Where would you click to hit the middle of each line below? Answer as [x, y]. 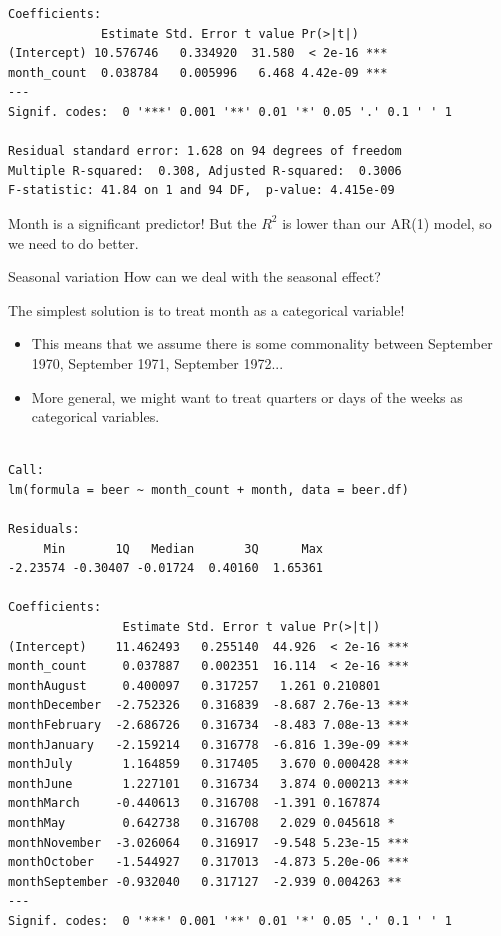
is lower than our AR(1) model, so [387, 222]
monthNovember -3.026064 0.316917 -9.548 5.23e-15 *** [208, 842]
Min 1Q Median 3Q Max [183, 548]
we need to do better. [73, 242]
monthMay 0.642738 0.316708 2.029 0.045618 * [201, 822]
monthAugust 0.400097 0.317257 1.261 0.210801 [194, 685]
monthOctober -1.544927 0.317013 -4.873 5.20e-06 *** [208, 862]
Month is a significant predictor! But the [132, 222]
